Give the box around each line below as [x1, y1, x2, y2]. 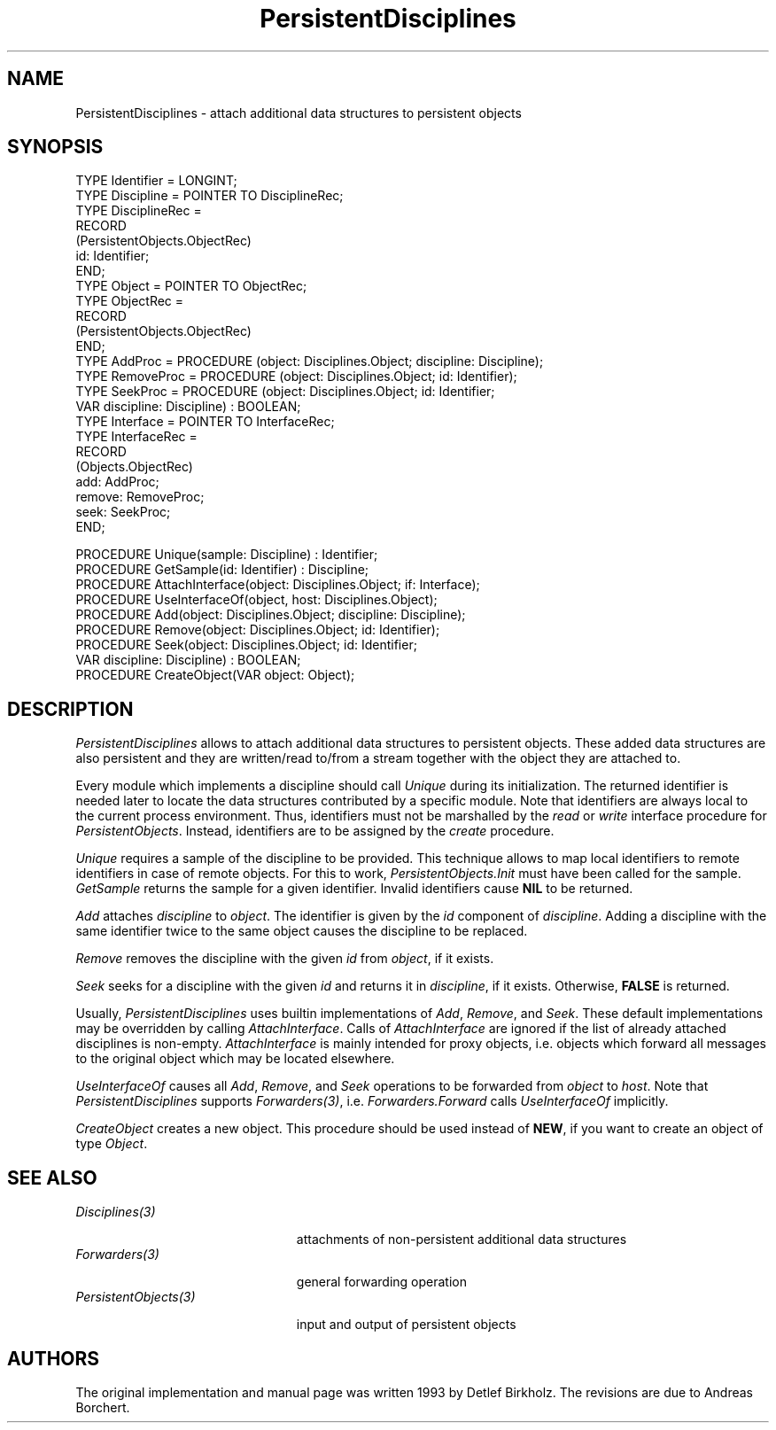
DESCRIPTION [7, 697, 134, 720]
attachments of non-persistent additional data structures [296, 1232, 627, 1247]
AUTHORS [7, 1347, 100, 1370]
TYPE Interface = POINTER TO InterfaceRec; [75, 414, 335, 430]
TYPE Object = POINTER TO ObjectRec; [75, 278, 307, 294]
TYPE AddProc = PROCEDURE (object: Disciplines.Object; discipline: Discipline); [75, 354, 544, 369]
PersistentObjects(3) [75, 1289, 196, 1305]
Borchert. [75, 1399, 130, 1415]
